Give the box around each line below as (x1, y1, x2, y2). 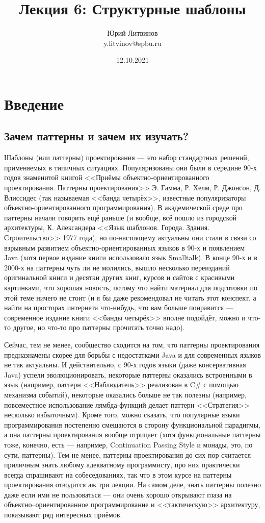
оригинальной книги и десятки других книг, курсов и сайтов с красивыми (4, 272, 235, 283)
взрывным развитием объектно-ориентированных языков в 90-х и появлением (4, 242, 245, 253)
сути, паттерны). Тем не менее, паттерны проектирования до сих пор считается (4, 449, 251, 460)
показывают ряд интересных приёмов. (4, 509, 122, 520)
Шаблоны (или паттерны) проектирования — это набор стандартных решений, (4, 152, 249, 163)
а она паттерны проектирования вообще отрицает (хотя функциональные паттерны (4, 429, 261, 440)
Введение (4, 93, 64, 114)
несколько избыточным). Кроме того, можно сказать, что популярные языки (4, 409, 240, 420)
